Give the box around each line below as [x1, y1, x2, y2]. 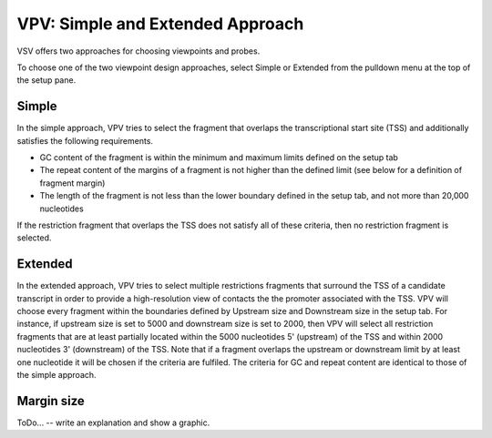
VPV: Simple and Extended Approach [16, 14, 304, 34]
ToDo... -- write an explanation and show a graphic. [16, 417, 210, 428]
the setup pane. [16, 75, 77, 86]
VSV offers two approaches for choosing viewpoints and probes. [16, 46, 261, 56]
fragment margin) [39, 178, 106, 188]
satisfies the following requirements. [16, 135, 154, 146]
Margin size [16, 392, 86, 409]
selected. [16, 232, 52, 243]
